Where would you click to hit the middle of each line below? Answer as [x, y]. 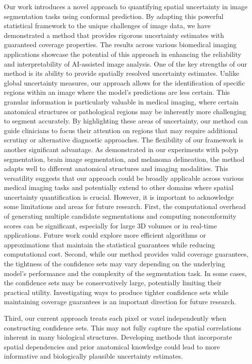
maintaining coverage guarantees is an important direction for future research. [120, 302]
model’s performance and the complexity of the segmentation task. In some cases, [125, 273]
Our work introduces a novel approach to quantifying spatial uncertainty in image [126, 6]
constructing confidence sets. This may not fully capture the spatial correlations [123, 327]
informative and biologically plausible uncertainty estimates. [93, 356]
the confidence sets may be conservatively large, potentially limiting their [113, 283]
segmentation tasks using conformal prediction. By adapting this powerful [114, 16]
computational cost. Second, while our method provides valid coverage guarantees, [126, 254]
